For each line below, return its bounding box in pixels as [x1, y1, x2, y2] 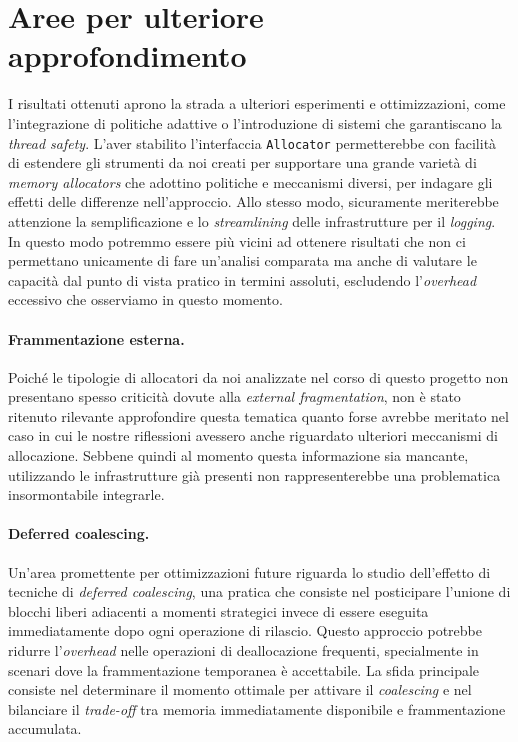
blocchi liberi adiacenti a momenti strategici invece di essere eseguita [8, 600, 429, 621]
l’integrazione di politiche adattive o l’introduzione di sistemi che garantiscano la [8, 112, 502, 133]
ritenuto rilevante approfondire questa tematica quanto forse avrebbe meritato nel [8, 405, 509, 426]
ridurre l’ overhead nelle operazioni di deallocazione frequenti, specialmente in [8, 640, 479, 661]
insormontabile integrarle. [8, 484, 165, 505]
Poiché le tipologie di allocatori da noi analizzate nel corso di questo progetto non [8, 366, 509, 387]
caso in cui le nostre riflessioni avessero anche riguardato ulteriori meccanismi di [8, 425, 498, 446]
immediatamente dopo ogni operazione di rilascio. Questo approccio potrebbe [8, 620, 482, 641]
